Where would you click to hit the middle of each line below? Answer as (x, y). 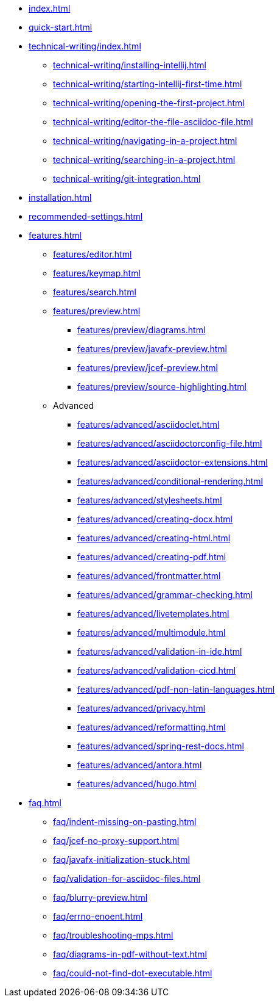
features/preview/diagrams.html (142, 330)
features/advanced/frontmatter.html (149, 576)
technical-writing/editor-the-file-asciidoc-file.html (153, 122)
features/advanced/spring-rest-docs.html (161, 746)
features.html (55, 235)
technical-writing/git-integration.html (127, 178)
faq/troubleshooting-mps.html (113, 935)
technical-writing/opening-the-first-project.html (149, 103)
